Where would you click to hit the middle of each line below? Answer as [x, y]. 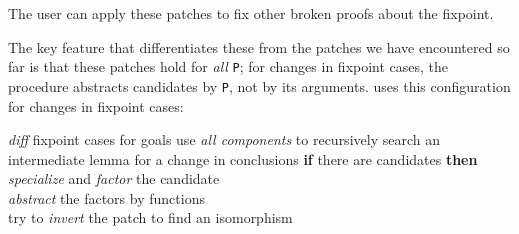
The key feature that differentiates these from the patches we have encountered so [259, 46]
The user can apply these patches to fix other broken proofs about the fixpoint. [251, 13]
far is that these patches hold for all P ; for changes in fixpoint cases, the [228, 66]
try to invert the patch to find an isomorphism [150, 217]
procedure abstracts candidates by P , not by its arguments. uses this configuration [259, 85]
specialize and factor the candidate [114, 178]
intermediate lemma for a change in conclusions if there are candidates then [243, 158]
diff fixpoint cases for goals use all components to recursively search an [224, 139]
